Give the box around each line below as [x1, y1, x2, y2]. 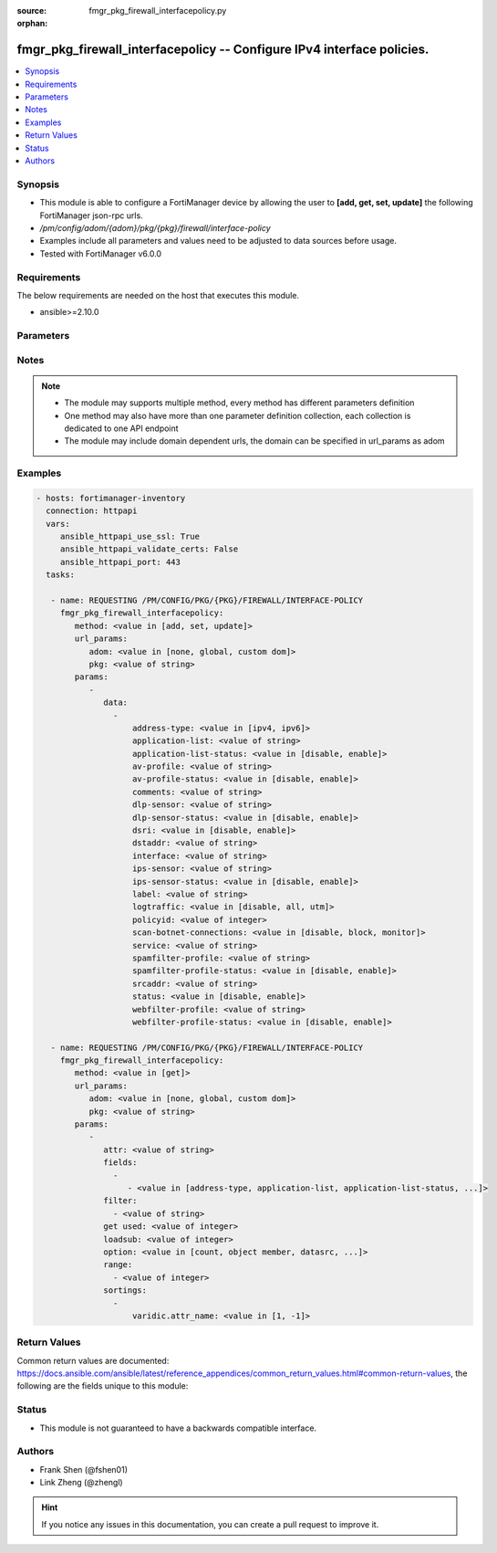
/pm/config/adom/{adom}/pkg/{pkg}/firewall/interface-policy [39, 222, 271, 233]
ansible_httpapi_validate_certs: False [59, 544, 239, 554]
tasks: [46, 570, 76, 580]
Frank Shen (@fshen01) [39, 1464, 128, 1474]
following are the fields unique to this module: [16, 1380, 189, 1391]
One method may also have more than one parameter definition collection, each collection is [64, 410, 411, 421]
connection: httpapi [46, 506, 138, 516]
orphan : [16, 18, 48, 29]
